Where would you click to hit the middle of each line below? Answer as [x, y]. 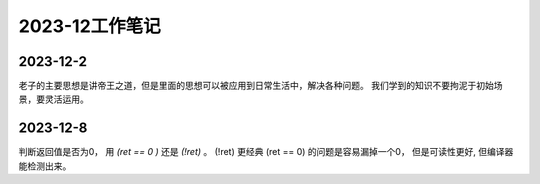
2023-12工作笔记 [90, 26]
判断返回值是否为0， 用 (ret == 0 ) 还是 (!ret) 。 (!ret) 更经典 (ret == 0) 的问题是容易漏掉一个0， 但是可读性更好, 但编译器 [266, 152]
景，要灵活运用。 [53, 99]
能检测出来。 [45, 166]
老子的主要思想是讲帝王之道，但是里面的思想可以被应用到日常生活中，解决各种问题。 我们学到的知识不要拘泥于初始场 [260, 86]
